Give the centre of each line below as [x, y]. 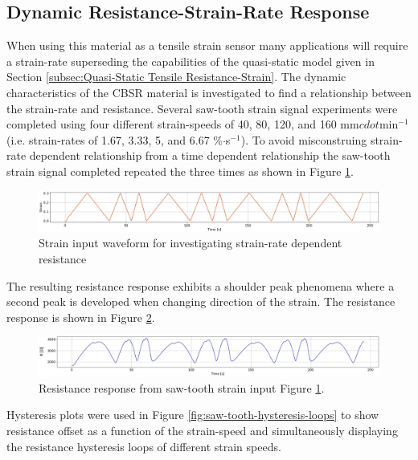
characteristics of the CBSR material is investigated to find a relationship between [209, 92]
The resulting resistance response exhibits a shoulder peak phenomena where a [201, 285]
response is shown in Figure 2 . [81, 317]
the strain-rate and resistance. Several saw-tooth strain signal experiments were [202, 108]
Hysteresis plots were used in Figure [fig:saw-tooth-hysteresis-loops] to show [193, 415]
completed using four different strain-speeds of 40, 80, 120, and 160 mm [183, 124]
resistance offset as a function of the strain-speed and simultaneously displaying [202, 430]
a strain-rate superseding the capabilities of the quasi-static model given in [191, 61]
